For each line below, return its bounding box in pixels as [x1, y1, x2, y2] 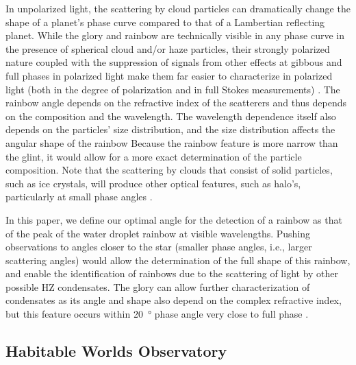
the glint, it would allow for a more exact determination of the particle [5, 149, 302, 163]
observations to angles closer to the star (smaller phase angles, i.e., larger [5, 239, 312, 254]
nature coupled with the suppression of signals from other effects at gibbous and [5, 55, 342, 69]
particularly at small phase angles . [5, 189, 153, 204]
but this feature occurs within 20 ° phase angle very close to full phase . [5, 307, 309, 321]
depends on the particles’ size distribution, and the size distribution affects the [5, 122, 335, 137]
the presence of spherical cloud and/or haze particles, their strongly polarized [5, 41, 330, 56]
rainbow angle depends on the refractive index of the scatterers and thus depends [5, 95, 346, 110]
